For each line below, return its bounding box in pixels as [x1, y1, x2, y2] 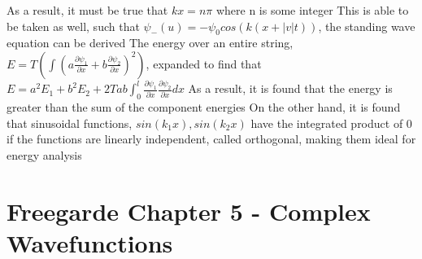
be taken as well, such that [7, 17, 140, 34]
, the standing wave [318, 17, 415, 34]
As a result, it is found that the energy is [188, 80, 393, 97]
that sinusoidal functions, [7, 114, 133, 131]
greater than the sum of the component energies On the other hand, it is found [7, 99, 401, 116]
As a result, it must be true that [7, 2, 168, 18]
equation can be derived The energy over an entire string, [7, 34, 294, 51]
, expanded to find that [146, 55, 262, 72]
